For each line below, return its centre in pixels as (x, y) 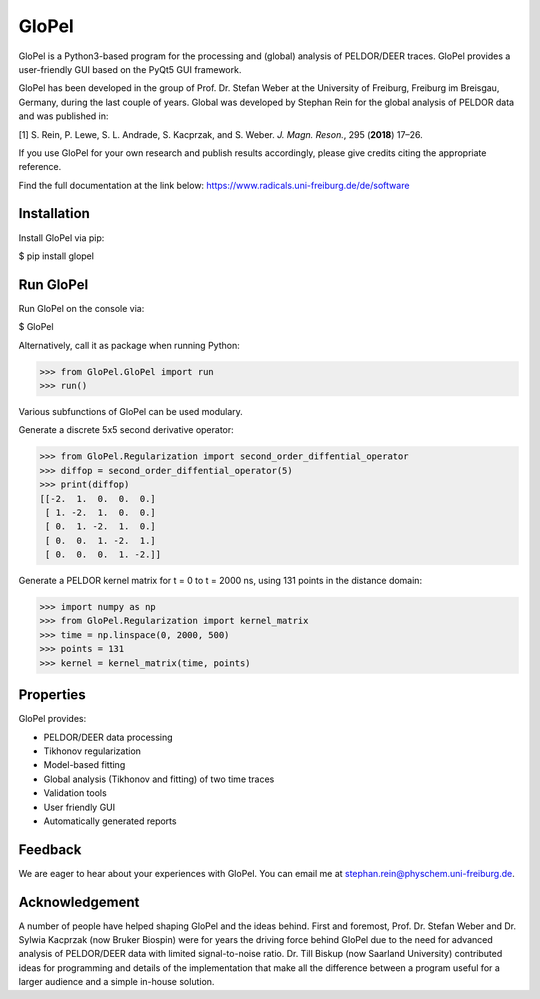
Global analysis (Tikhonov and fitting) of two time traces (159, 779)
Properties (52, 695)
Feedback (50, 849)
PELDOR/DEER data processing (108, 737)
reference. (40, 167)
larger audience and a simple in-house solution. (116, 982)
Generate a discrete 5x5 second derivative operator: (126, 430)
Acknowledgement (79, 901)
